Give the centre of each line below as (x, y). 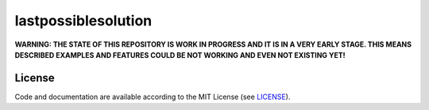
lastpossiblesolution (83, 21)
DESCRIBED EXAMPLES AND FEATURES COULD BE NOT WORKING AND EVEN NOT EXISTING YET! (180, 55)
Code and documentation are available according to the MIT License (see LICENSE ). (153, 97)
